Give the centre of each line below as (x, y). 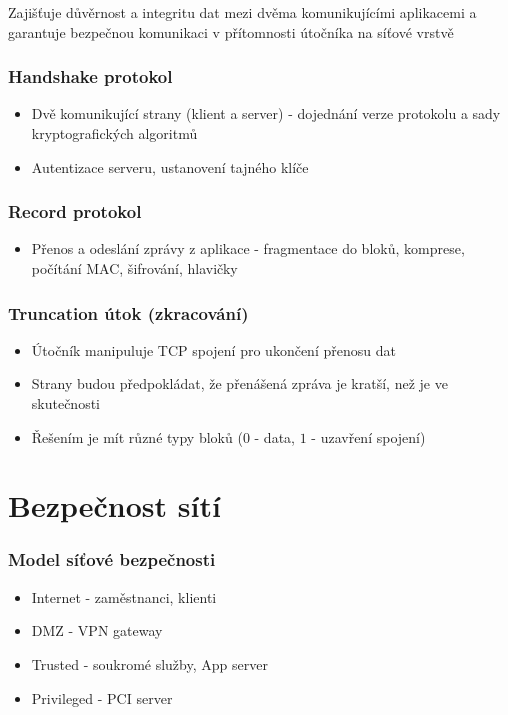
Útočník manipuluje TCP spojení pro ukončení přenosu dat (213, 349)
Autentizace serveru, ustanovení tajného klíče (170, 166)
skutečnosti (66, 403)
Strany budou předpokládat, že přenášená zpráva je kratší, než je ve (239, 383)
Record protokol (75, 211)
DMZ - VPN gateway (97, 630)
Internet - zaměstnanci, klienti (124, 596)
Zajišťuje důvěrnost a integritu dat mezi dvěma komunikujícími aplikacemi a (242, 12)
